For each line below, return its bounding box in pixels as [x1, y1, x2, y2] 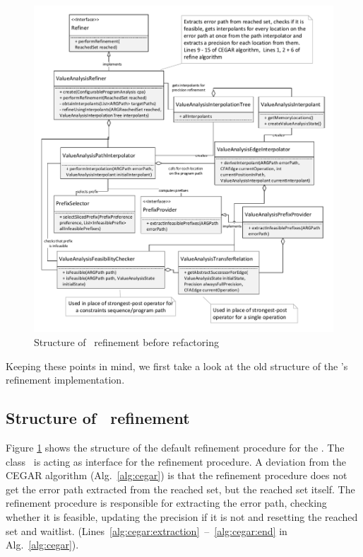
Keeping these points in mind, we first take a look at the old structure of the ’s [6, 358, 348, 373]
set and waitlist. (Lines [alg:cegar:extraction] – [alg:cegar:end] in [6, 523, 287, 538]
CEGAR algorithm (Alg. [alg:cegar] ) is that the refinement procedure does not [6, 468, 347, 483]
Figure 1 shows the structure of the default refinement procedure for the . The [6, 440, 345, 455]
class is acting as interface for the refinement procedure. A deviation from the [6, 454, 346, 469]
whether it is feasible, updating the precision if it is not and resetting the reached [6, 509, 358, 524]
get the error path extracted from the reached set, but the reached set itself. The [6, 481, 355, 496]
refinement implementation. [6, 372, 125, 387]
